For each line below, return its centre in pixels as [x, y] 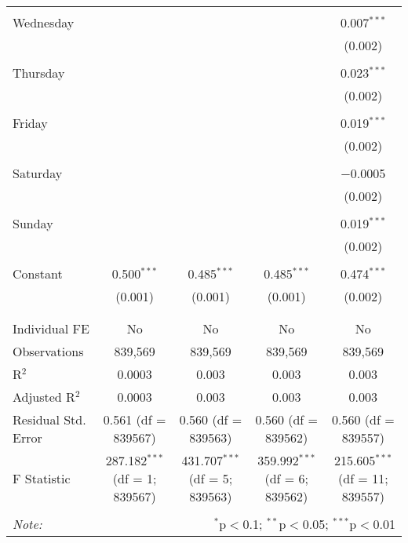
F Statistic [42, 478]
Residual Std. [49, 419]
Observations [48, 351]
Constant [38, 273]
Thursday [39, 73]
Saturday [38, 173]
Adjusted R [44, 397]
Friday [30, 123]
